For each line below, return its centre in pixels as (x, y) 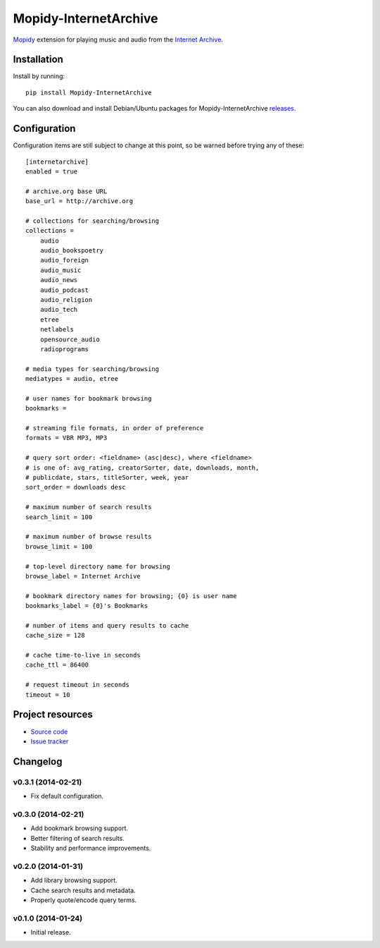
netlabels (57, 329)
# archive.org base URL (66, 191)
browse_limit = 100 (59, 546)
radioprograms (64, 349)
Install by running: (39, 76)
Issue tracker (50, 741)
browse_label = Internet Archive (83, 576)
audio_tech (59, 310)
